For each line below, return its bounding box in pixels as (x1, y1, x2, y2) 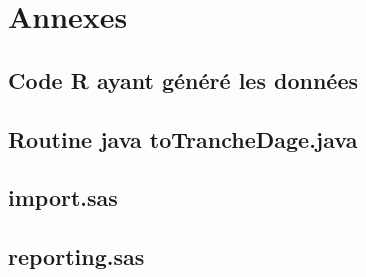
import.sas (8, 182, 118, 213)
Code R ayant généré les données (8, 64, 358, 95)
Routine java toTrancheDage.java (8, 123, 358, 154)
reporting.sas (8, 241, 145, 272)
